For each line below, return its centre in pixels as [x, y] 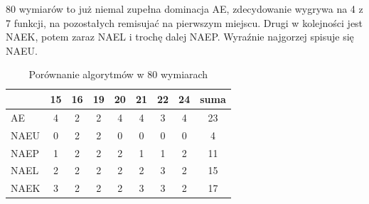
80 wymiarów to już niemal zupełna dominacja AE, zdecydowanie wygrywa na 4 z [184, 9]
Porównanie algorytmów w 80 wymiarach [118, 74]
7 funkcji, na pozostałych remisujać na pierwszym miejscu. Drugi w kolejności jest [184, 22]
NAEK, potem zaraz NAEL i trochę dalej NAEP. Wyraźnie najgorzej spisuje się [180, 37]
